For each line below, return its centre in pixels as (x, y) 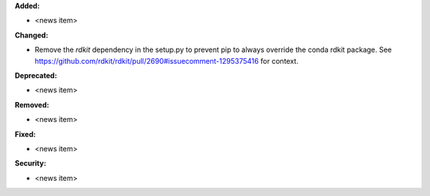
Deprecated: (36, 75)
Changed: (31, 35)
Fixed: (25, 134)
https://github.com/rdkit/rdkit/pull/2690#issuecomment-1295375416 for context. (166, 61)
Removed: (32, 104)
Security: (31, 163)
